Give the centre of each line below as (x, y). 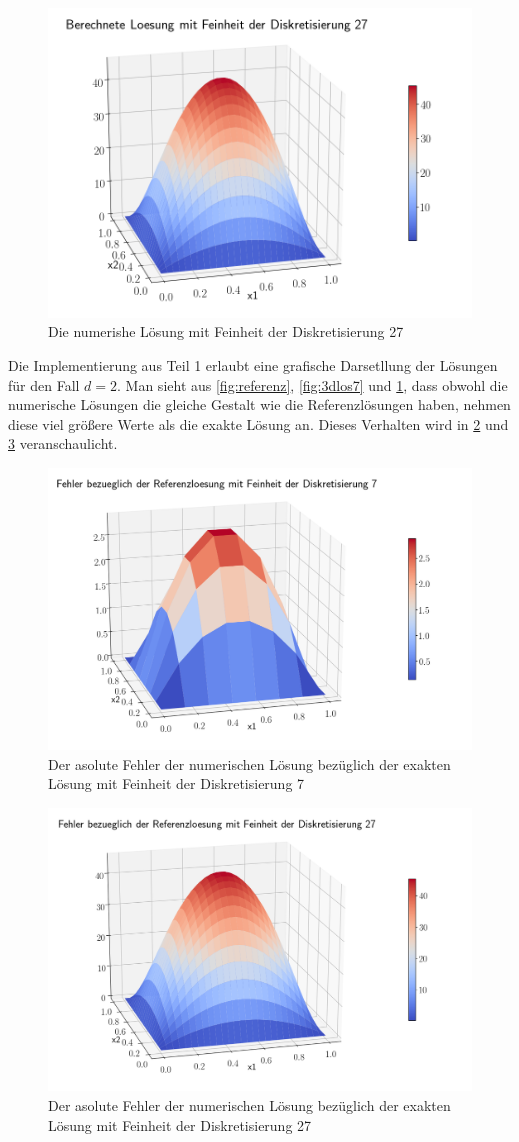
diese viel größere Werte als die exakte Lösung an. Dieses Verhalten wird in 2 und (258, 423)
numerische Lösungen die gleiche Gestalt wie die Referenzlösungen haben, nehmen (259, 404)
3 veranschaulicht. (63, 443)
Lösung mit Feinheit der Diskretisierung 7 (176, 783)
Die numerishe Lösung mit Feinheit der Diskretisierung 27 (226, 331)
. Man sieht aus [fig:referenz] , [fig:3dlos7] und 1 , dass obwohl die (312, 384)
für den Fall (44, 384)
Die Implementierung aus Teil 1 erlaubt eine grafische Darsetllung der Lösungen (253, 365)
